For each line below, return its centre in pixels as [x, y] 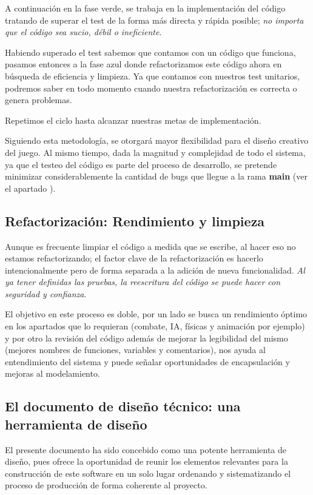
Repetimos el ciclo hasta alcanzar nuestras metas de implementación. [133, 120]
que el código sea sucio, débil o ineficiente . [83, 32]
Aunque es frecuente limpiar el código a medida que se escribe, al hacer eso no [150, 246]
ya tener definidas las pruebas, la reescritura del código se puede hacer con [143, 282]
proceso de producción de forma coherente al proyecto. [106, 485]
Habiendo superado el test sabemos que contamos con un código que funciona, [150, 52]
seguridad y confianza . [46, 293]
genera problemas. [39, 100]
